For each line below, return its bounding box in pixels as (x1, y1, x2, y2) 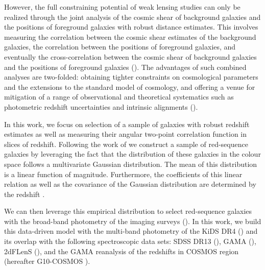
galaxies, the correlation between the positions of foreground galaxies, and (4, 41, 236, 52)
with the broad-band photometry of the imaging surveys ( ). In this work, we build (4, 215, 261, 226)
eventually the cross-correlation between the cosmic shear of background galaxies (4, 51, 257, 62)
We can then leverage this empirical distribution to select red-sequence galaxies (4, 206, 252, 216)
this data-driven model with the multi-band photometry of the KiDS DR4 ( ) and (4, 226, 258, 236)
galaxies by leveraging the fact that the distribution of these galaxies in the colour (4, 149, 261, 159)
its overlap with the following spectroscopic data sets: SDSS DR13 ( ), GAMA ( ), (4, 236, 256, 247)
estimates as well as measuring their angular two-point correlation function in (4, 129, 247, 139)
